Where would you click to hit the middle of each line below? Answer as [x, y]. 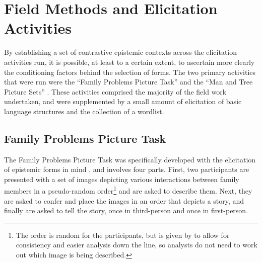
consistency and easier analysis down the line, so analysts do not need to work [137, 245]
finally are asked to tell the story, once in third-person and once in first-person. [126, 210]
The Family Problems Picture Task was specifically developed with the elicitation [130, 159]
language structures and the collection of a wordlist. [84, 111]
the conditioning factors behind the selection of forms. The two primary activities [130, 72]
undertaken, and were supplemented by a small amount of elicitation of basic [123, 101]
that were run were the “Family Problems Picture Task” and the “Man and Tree [128, 82]
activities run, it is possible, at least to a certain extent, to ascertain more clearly [129, 62]
